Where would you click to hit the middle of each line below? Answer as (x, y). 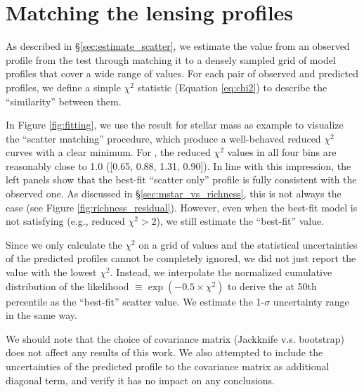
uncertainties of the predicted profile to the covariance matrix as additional (168, 366)
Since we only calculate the (64, 244)
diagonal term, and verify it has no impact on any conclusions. (140, 380)
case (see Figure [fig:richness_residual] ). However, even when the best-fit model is (182, 207)
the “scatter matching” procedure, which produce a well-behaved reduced (163, 138)
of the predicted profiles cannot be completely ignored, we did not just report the (181, 258)
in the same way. (41, 315)
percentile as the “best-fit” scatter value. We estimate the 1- (135, 301)
